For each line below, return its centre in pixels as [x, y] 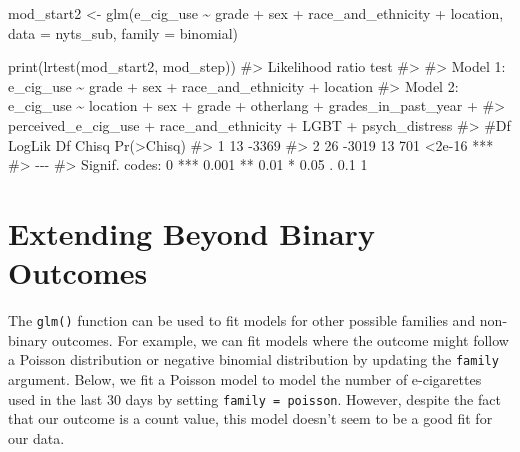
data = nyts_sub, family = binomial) [123, 32]
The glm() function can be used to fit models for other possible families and [242, 320]
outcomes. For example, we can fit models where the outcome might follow [280, 339]
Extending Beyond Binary [191, 232]
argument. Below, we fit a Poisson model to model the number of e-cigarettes [245, 378]
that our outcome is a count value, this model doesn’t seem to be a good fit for [250, 418]
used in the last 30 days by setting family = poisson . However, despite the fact [254, 398]
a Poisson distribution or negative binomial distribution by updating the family [253, 359]
